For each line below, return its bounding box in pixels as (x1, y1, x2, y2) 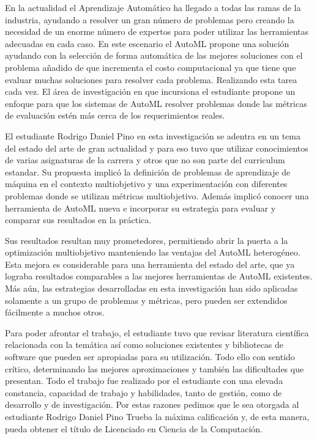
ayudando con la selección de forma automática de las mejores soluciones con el (5, 49, 303, 62)
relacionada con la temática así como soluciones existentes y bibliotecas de (5, 338, 284, 351)
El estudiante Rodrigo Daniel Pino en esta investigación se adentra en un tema (5, 129, 300, 142)
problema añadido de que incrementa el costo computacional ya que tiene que (5, 61, 296, 73)
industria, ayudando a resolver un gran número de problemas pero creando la (5, 13, 294, 26)
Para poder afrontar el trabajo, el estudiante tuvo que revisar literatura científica (5, 326, 309, 339)
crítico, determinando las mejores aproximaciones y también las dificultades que (5, 362, 304, 375)
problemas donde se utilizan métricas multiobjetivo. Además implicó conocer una (5, 189, 309, 202)
